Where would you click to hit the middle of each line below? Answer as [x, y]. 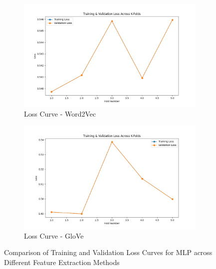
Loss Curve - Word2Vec [60, 113]
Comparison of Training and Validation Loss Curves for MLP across [108, 252]
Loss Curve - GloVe [54, 235]
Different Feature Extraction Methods [62, 262]
